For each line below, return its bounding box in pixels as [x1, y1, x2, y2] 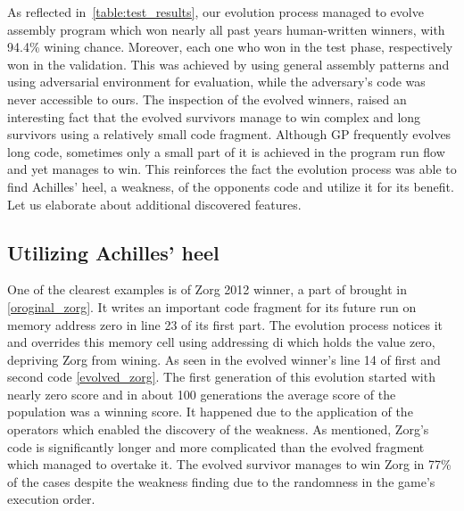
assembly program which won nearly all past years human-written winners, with [7, 20, 445, 38]
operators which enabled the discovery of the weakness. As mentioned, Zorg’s [7, 420, 429, 439]
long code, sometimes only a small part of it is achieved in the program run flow [7, 142, 445, 161]
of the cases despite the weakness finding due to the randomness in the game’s [7, 472, 435, 490]
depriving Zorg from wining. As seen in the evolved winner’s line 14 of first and [7, 350, 441, 368]
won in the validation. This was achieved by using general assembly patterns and [7, 54, 450, 73]
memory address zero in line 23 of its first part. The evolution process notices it [7, 315, 443, 334]
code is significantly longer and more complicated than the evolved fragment [7, 437, 425, 456]
